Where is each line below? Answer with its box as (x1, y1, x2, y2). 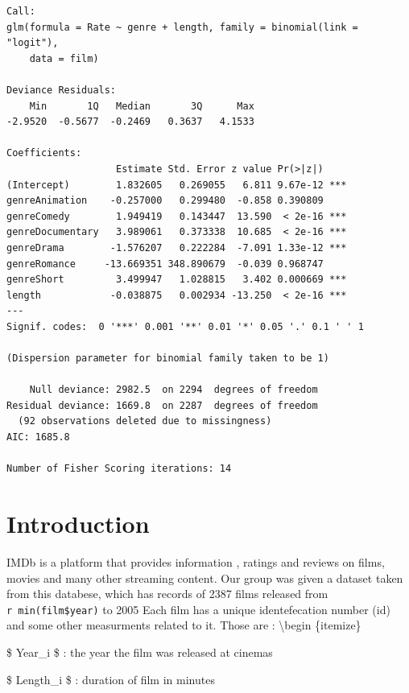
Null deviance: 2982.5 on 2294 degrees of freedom (29, 384, 318, 396)
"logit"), (6, 37, 59, 49)
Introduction (6, 507, 150, 539)
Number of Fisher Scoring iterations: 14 (6, 463, 232, 475)
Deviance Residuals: (6, 84, 117, 96)
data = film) (29, 52, 99, 64)
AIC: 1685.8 (6, 431, 70, 443)
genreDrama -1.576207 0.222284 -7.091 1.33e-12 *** (6, 241, 347, 254)
